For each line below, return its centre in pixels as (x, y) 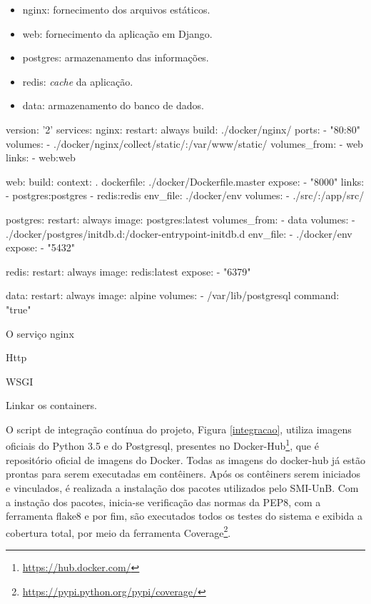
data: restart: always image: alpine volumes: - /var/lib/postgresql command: (173, 295)
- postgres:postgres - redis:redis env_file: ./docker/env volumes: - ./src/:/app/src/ (185, 195)
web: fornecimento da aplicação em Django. (117, 33)
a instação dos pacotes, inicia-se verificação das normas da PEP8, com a (163, 502)
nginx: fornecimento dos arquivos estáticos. (116, 9)
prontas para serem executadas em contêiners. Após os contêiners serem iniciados (183, 474)
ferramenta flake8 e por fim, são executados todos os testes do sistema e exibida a (184, 516)
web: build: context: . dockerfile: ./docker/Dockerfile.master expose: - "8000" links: (185, 181)
